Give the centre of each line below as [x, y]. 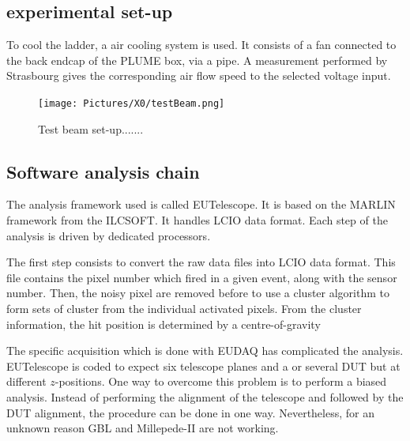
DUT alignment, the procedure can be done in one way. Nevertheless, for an [190, 412]
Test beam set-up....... [91, 128]
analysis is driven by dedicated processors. [109, 235]
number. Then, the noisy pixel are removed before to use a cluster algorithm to [198, 293]
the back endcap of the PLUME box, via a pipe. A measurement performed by [197, 60]
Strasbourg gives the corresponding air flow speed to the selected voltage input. [199, 75]
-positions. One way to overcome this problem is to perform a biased [221, 381]
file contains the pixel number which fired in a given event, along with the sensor [202, 277]
